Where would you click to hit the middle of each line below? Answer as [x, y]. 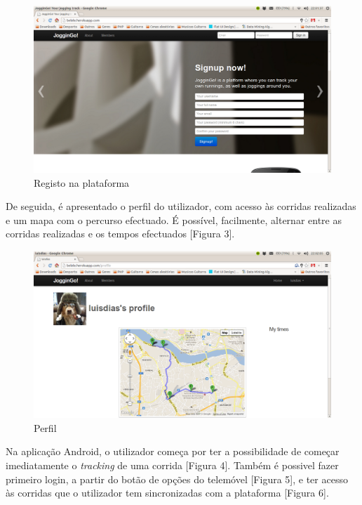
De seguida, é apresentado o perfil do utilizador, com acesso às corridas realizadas [181, 206]
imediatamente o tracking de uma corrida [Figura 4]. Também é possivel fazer [172, 465]
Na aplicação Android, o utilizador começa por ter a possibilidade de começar [173, 451]
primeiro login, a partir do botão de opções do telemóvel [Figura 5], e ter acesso [177, 479]
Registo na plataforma [82, 182]
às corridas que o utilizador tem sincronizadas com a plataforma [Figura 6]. [167, 493]
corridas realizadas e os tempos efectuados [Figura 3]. [120, 234]
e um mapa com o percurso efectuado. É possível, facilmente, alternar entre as [174, 219]
